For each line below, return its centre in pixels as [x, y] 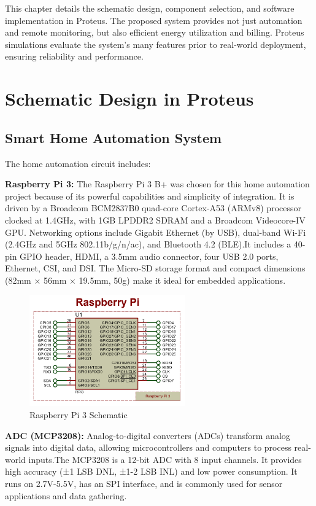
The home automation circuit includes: [78, 163]
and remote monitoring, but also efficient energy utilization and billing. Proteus [155, 32]
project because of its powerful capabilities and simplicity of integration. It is [150, 196]
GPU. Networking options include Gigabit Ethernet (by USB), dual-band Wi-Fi [156, 232]
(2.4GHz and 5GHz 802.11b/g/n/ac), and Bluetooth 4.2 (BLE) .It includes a [148, 244]
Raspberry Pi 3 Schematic [79, 415]
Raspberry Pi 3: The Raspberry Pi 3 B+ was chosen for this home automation [157, 184]
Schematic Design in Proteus [129, 99]
